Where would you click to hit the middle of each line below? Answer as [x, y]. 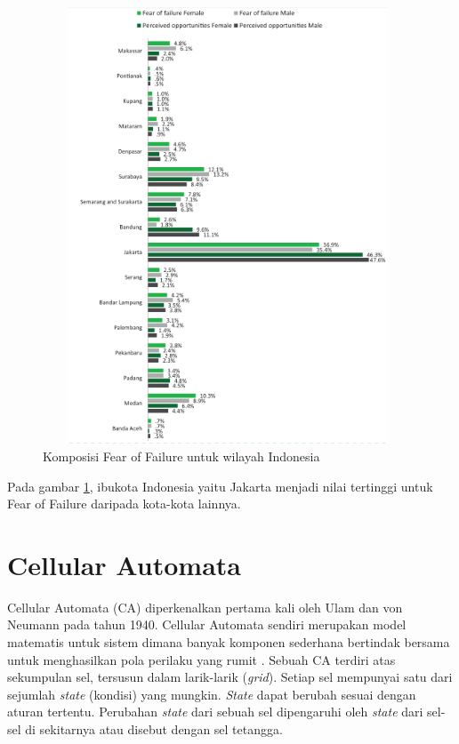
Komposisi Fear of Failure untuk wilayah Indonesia [181, 456]
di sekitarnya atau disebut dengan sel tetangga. [154, 728]
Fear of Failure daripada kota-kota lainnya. [124, 504]
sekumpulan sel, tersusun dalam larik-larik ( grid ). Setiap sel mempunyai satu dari [230, 677]
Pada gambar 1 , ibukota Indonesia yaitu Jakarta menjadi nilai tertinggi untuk [220, 486]
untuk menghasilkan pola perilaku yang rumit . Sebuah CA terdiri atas [201, 659]
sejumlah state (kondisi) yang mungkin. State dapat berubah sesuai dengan [212, 694]
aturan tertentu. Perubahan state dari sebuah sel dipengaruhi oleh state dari [215, 712]
